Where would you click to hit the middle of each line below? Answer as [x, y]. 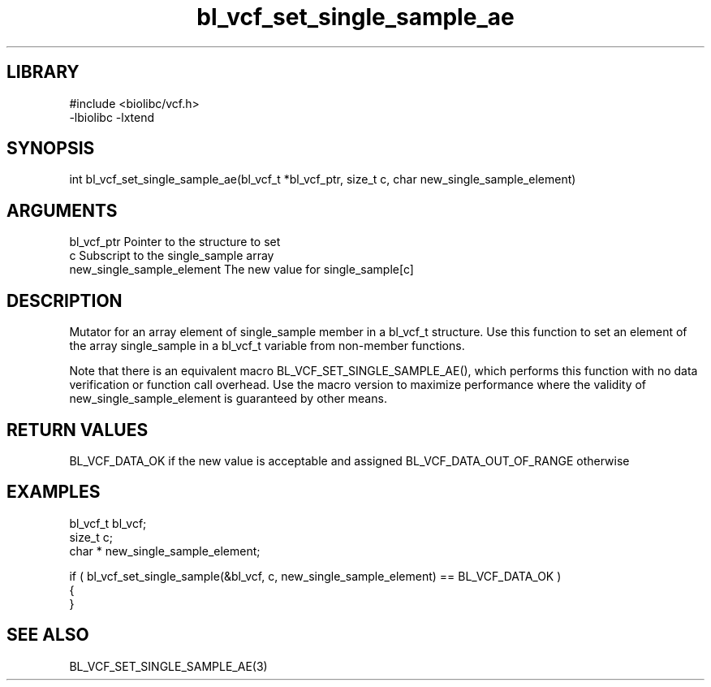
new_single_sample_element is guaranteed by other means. [228, 399]
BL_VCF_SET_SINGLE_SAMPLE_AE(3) [168, 666]
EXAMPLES [54, 492]
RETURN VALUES [78, 430]
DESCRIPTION [65, 300]
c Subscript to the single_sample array [172, 256]
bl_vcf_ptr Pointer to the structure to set [175, 242]
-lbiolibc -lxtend [112, 117]
